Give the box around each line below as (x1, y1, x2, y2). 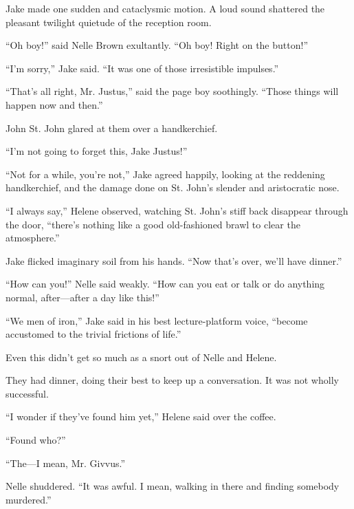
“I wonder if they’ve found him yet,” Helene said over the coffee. (5, 409, 276, 424)
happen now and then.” (5, 97, 103, 111)
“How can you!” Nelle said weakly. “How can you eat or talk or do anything (5, 277, 325, 291)
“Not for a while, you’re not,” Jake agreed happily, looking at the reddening (5, 166, 325, 181)
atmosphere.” (5, 230, 60, 245)
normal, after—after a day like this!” (5, 290, 159, 304)
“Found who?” (5, 433, 66, 447)
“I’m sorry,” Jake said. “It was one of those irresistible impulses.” (5, 61, 279, 75)
